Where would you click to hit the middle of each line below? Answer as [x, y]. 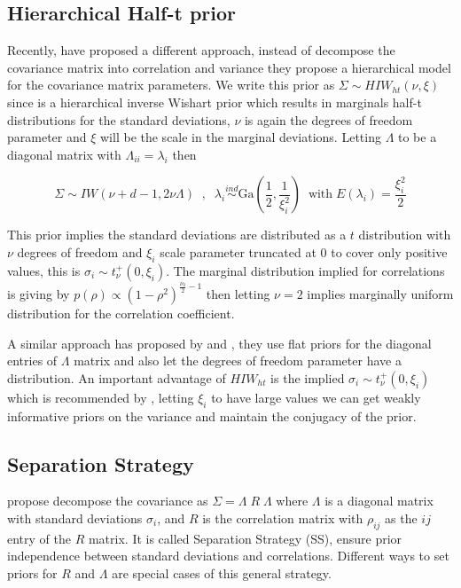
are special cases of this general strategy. [222, 572]
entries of [32, 361]
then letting [238, 293]
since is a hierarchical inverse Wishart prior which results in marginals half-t [215, 102]
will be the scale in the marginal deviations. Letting [241, 137]
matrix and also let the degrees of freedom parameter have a [238, 361]
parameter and [47, 137]
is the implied [308, 377]
